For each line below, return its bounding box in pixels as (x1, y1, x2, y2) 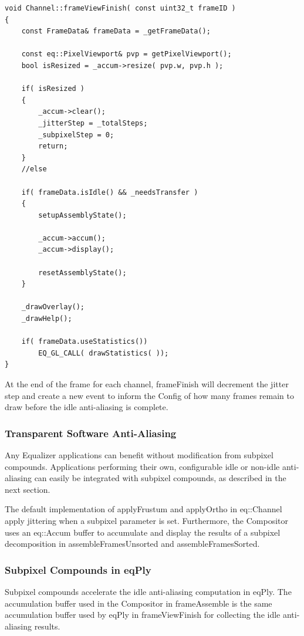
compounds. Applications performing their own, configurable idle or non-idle (5, 460, 280, 472)
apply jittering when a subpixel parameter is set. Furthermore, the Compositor (5, 514, 289, 526)
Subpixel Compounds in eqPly (5, 562, 151, 577)
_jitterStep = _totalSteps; (38, 119, 148, 127)
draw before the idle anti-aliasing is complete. (5, 401, 168, 413)
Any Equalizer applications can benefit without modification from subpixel (5, 449, 273, 461)
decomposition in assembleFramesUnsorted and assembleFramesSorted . (5, 537, 260, 550)
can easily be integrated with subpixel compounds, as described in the (34, 472, 286, 484)
